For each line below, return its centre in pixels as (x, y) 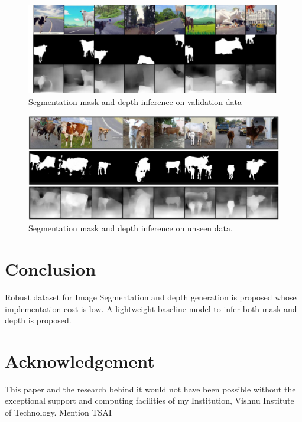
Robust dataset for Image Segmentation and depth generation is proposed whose (151, 297)
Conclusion (51, 268)
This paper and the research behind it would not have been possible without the (150, 389)
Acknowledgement (80, 360)
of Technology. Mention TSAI (58, 412)
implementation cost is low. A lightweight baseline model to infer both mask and (151, 308)
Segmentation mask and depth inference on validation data (135, 101)
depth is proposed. (38, 320)
